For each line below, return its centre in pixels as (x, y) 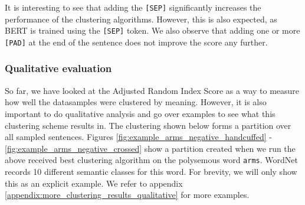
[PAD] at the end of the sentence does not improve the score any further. (136, 42)
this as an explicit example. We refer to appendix (94, 183)
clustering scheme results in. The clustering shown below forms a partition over (148, 125)
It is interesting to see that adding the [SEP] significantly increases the (133, 7)
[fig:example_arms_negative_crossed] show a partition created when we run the (150, 148)
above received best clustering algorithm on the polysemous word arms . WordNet (151, 160)
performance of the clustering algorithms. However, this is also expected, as (141, 19)
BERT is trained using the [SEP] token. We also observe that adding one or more (152, 30)
